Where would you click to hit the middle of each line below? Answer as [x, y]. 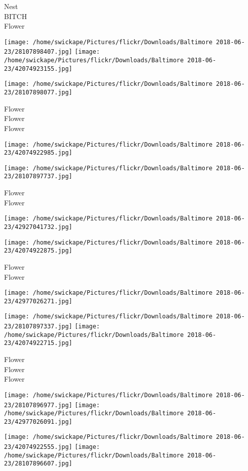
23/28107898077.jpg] [38, 93]
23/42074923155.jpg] [38, 69]
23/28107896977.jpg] [38, 405]
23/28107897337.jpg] [38, 327]
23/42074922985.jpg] [38, 153]
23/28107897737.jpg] [38, 176]
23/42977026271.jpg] [38, 301]
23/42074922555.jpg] [38, 447]
